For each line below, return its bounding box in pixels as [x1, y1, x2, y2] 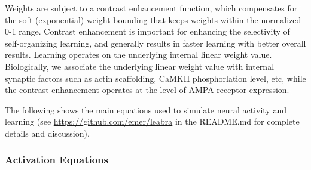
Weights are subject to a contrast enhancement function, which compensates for [5, 2, 298, 14]
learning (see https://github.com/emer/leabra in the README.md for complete [5, 115, 300, 128]
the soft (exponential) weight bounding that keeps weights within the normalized [5, 13, 301, 26]
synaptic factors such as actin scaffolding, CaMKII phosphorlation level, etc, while [5, 72, 306, 84]
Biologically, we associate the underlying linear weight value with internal [5, 60, 275, 72]
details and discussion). [5, 126, 90, 139]
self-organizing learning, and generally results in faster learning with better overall [5, 36, 306, 49]
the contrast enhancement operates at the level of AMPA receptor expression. [5, 84, 289, 96]
